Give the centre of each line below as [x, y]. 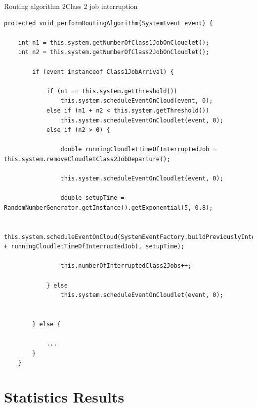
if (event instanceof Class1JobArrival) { [103, 72]
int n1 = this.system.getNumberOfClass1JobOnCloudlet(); [114, 42]
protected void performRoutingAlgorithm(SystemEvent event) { [108, 23]
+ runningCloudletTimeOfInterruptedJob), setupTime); [94, 247]
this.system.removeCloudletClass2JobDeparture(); [87, 159]
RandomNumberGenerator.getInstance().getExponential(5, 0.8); [108, 207]
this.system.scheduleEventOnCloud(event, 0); [137, 101]
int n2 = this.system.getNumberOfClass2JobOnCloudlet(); [114, 52]
